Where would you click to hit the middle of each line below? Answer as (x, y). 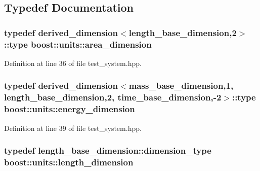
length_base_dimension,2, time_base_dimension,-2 (113, 97)
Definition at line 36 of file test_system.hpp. (73, 63)
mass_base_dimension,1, (181, 85)
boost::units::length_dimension (69, 162)
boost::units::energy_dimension (70, 109)
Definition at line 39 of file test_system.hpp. (73, 128)
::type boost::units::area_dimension (78, 44)
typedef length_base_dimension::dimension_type (108, 150)
